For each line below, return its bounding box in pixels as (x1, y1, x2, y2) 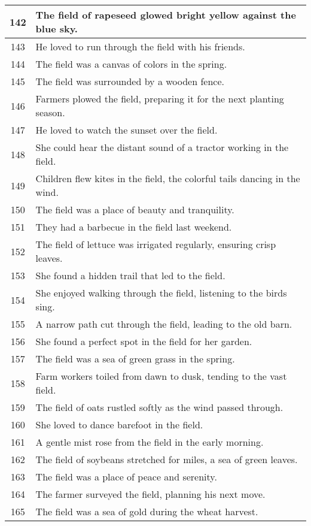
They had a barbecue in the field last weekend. (35, 220, 232, 234)
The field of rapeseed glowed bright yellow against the (35, 8, 296, 22)
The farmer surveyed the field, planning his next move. (35, 487, 266, 501)
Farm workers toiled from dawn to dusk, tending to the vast (35, 369, 287, 383)
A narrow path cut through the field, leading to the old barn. (35, 317, 292, 331)
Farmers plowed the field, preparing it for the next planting (35, 92, 284, 105)
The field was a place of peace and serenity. (35, 470, 217, 483)
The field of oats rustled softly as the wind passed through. (35, 400, 283, 414)
